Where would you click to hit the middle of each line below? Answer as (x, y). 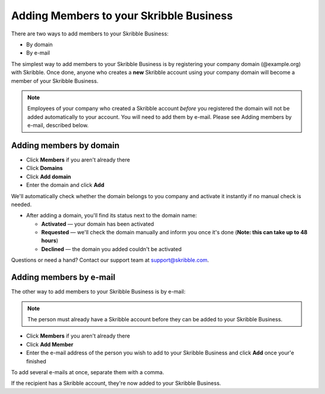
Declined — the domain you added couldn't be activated (111, 249)
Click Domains (45, 168)
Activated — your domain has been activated (98, 224)
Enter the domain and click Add (65, 185)
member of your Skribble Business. (55, 80)
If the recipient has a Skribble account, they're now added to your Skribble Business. (116, 383)
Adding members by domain (65, 145)
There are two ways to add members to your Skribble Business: (90, 34)
